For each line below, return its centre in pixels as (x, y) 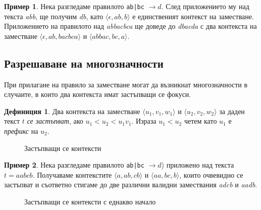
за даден (232, 111)
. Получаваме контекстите (72, 174)
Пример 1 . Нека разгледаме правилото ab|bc (74, 6)
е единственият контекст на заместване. (193, 16)
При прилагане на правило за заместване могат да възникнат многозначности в (126, 84)
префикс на (21, 131)
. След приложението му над (205, 6)
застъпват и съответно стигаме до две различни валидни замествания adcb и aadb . (131, 185)
